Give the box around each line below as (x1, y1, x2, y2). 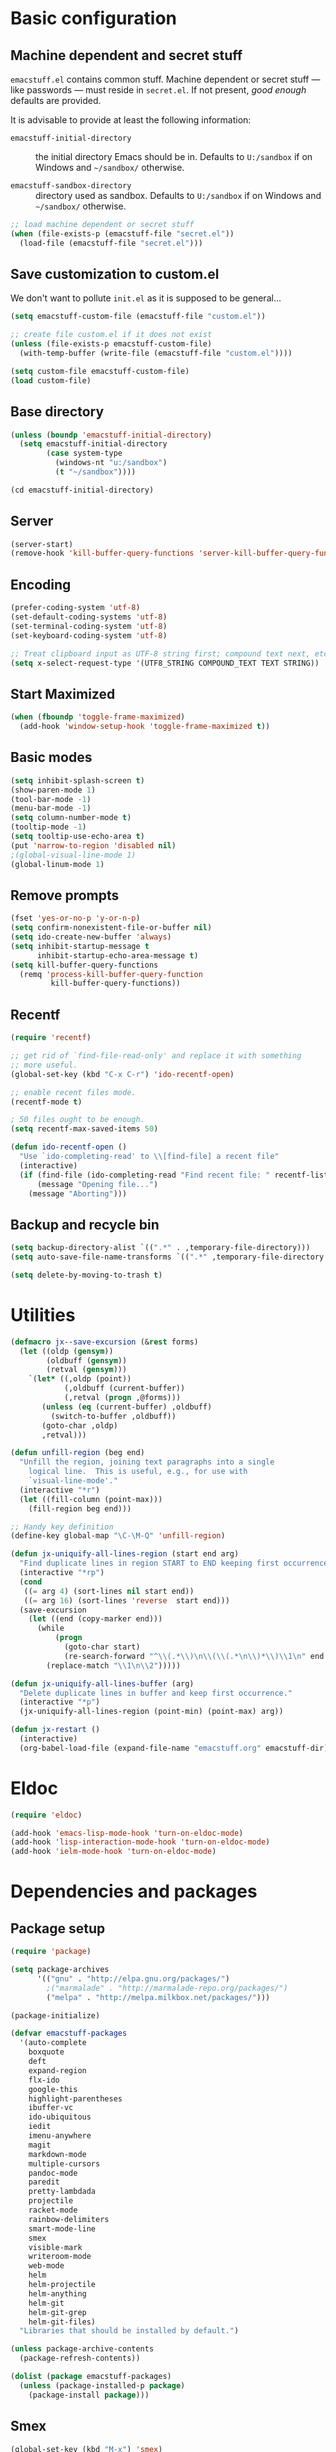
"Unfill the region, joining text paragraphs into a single (19, 1457, 275, 1467)
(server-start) (10, 539, 74, 549)
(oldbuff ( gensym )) (46, 1355, 128, 1366)
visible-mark (28, 2242, 83, 2252)
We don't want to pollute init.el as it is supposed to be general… (10, 292, 282, 304)
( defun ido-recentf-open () (10, 1142, 128, 1152)
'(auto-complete (19, 2038, 87, 2048)
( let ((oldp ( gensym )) (19, 1346, 114, 1356)
